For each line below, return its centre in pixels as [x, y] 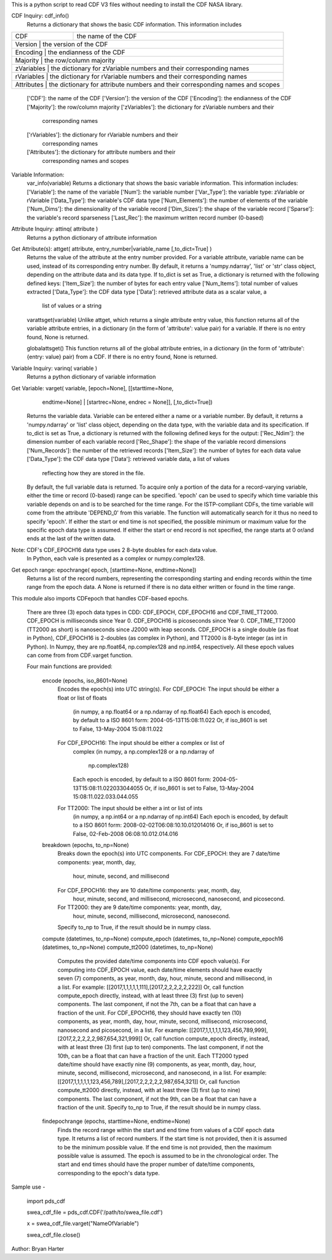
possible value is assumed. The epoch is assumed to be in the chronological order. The [168, 1156]
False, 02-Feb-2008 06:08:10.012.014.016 [125, 833]
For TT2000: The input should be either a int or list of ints [130, 808]
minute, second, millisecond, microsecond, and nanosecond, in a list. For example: [162, 1073]
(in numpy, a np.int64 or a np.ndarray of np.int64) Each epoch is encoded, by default [180, 816]
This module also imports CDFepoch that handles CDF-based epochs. [100, 598]
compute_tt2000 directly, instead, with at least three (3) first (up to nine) [149, 1090]
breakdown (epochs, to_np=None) [85, 845]
